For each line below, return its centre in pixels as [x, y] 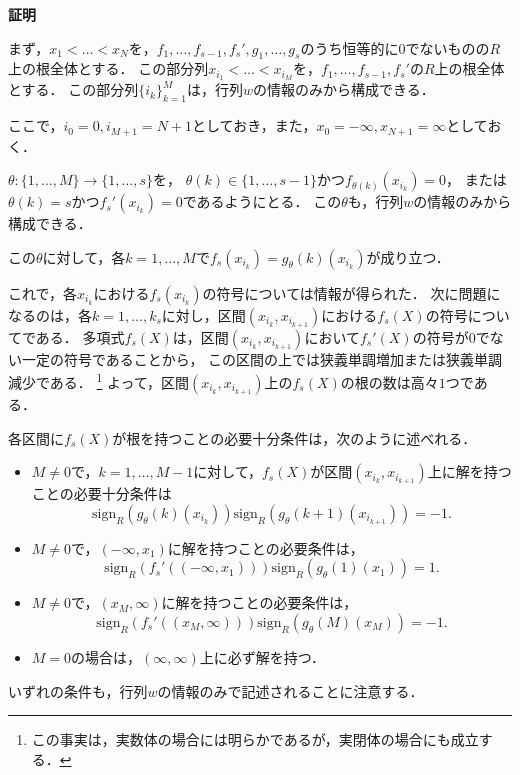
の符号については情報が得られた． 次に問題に [351, 292]
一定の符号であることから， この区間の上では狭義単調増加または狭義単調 [262, 358]
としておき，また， [254, 125]
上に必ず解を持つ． [262, 656]
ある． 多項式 [80, 336]
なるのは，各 [50, 314]
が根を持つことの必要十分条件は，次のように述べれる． [294, 437]
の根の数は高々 [389, 381]
